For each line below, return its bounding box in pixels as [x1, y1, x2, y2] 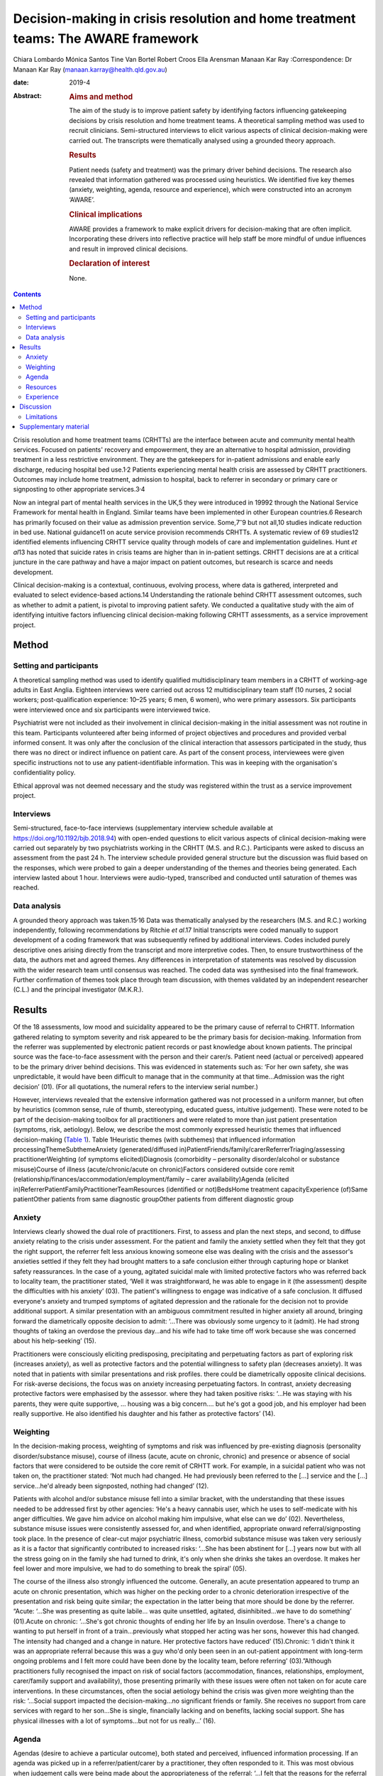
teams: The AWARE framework [13, 31, 199, 46]
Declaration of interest [69, 259, 150, 269]
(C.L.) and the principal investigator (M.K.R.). [13, 985, 144, 994]
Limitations [26, 412, 58, 421]
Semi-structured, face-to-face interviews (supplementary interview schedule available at [13, 824, 273, 833]
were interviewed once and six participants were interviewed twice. [13, 705, 211, 714]
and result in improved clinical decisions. [69, 244, 188, 253]
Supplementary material [19, 423, 90, 431]
